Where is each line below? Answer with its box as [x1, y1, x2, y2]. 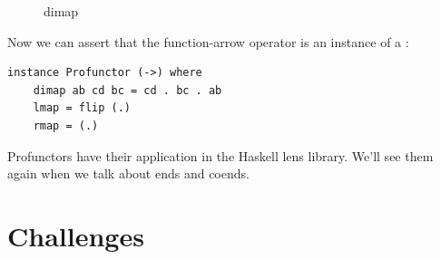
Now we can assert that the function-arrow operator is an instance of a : [7, 32, 409, 51]
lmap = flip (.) [33, 101, 132, 115]
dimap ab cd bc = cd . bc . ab [33, 83, 222, 97]
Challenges [7, 216, 144, 254]
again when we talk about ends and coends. [7, 164, 250, 183]
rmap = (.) [33, 119, 99, 132]
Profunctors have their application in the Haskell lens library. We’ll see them [7, 146, 434, 165]
